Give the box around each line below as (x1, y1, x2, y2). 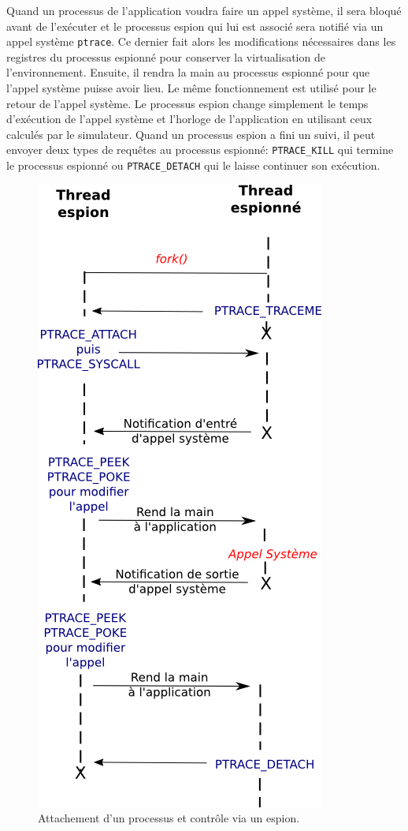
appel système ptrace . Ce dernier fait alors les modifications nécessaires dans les (6, 33, 396, 50)
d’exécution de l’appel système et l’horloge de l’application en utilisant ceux (6, 110, 373, 127)
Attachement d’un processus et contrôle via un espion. (38, 810, 300, 826)
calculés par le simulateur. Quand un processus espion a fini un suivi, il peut (6, 125, 376, 142)
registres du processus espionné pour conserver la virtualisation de (6, 48, 325, 65)
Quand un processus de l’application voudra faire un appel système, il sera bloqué (6, 2, 402, 18)
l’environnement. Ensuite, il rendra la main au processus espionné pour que (6, 64, 370, 80)
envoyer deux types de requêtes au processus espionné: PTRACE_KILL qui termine (6, 141, 394, 158)
